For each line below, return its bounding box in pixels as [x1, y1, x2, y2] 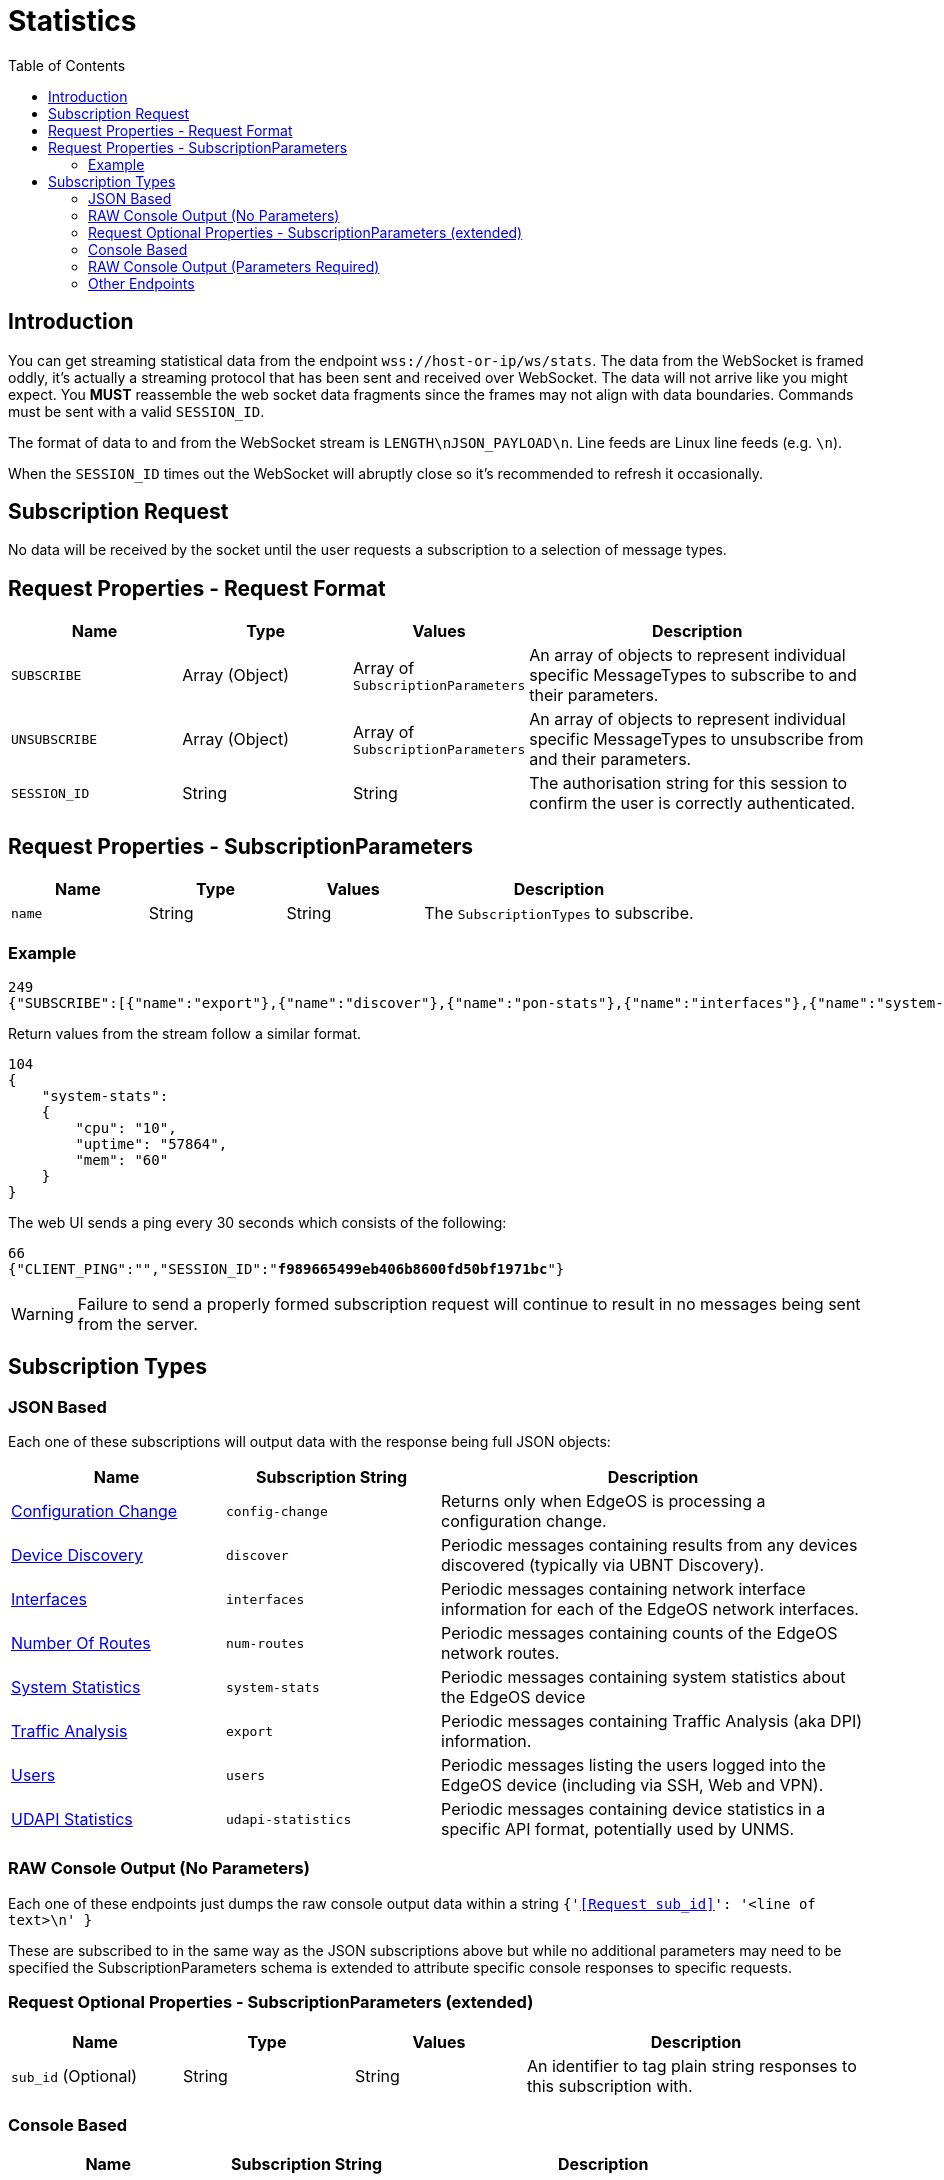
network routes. [441, 1643, 560, 1664]
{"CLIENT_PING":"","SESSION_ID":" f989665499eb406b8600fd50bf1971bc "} [8, 1260, 565, 1277]
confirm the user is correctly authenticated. [529, 793, 856, 814]
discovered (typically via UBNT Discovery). [441, 1555, 765, 1576]
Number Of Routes [11, 1633, 151, 1654]
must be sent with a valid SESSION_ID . [8, 402, 265, 420]
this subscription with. [527, 2075, 693, 2096]
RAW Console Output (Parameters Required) [88, 257, 380, 275]
